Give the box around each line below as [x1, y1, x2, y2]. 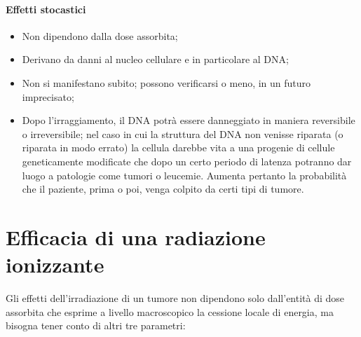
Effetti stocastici [6, 1, 86, 16]
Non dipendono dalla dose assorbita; [22, 28, 178, 43]
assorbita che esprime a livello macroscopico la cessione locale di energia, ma [6, 304, 334, 319]
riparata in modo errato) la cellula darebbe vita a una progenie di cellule [22, 140, 335, 155]
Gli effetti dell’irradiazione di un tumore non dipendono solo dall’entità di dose [6, 291, 345, 305]
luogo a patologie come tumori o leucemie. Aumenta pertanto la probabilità [22, 167, 347, 182]
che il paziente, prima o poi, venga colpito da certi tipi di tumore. [22, 181, 304, 196]
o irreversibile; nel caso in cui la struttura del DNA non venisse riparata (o [22, 126, 343, 141]
